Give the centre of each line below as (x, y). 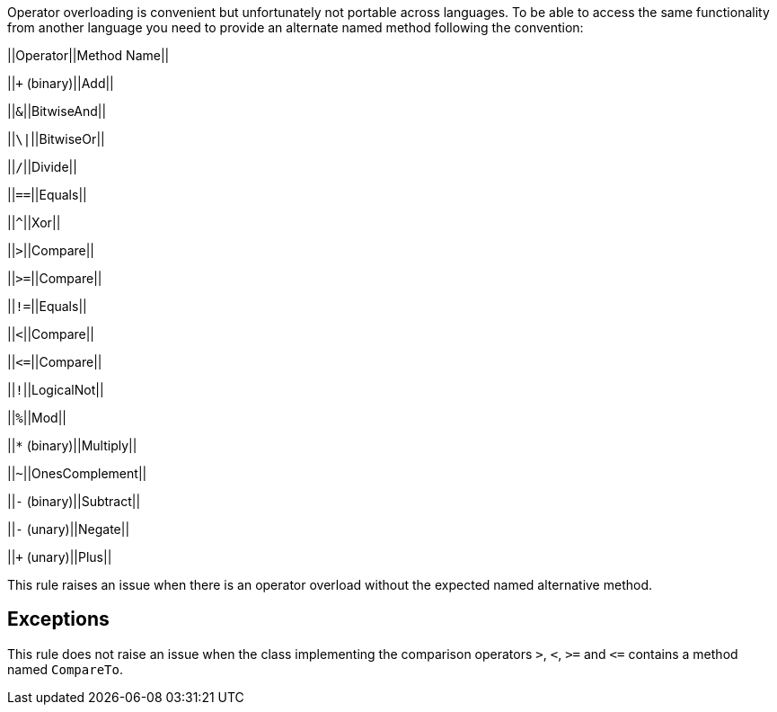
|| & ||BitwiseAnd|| (57, 111)
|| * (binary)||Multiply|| (72, 445)
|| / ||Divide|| (42, 167)
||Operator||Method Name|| (88, 55)
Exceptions (58, 619)
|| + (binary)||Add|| (61, 83)
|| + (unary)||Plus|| (60, 557)
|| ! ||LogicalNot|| (56, 390)
